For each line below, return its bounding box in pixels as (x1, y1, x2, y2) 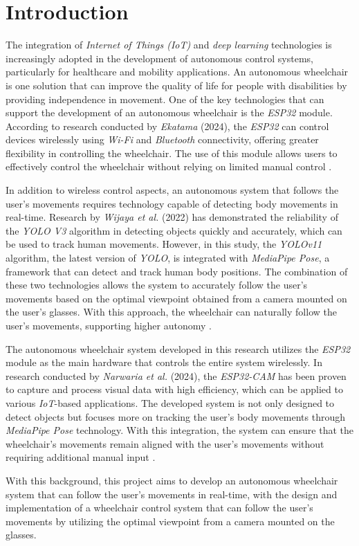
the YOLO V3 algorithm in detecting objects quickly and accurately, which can (6, 223, 342, 237)
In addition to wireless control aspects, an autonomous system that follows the (6, 183, 339, 197)
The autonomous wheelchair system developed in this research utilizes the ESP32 (6, 341, 351, 356)
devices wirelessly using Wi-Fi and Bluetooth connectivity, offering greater (6, 132, 319, 147)
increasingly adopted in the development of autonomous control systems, (6, 51, 313, 65)
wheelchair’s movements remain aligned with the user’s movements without (6, 436, 324, 451)
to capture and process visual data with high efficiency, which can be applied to (6, 382, 343, 397)
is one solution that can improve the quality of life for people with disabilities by (6, 78, 347, 92)
